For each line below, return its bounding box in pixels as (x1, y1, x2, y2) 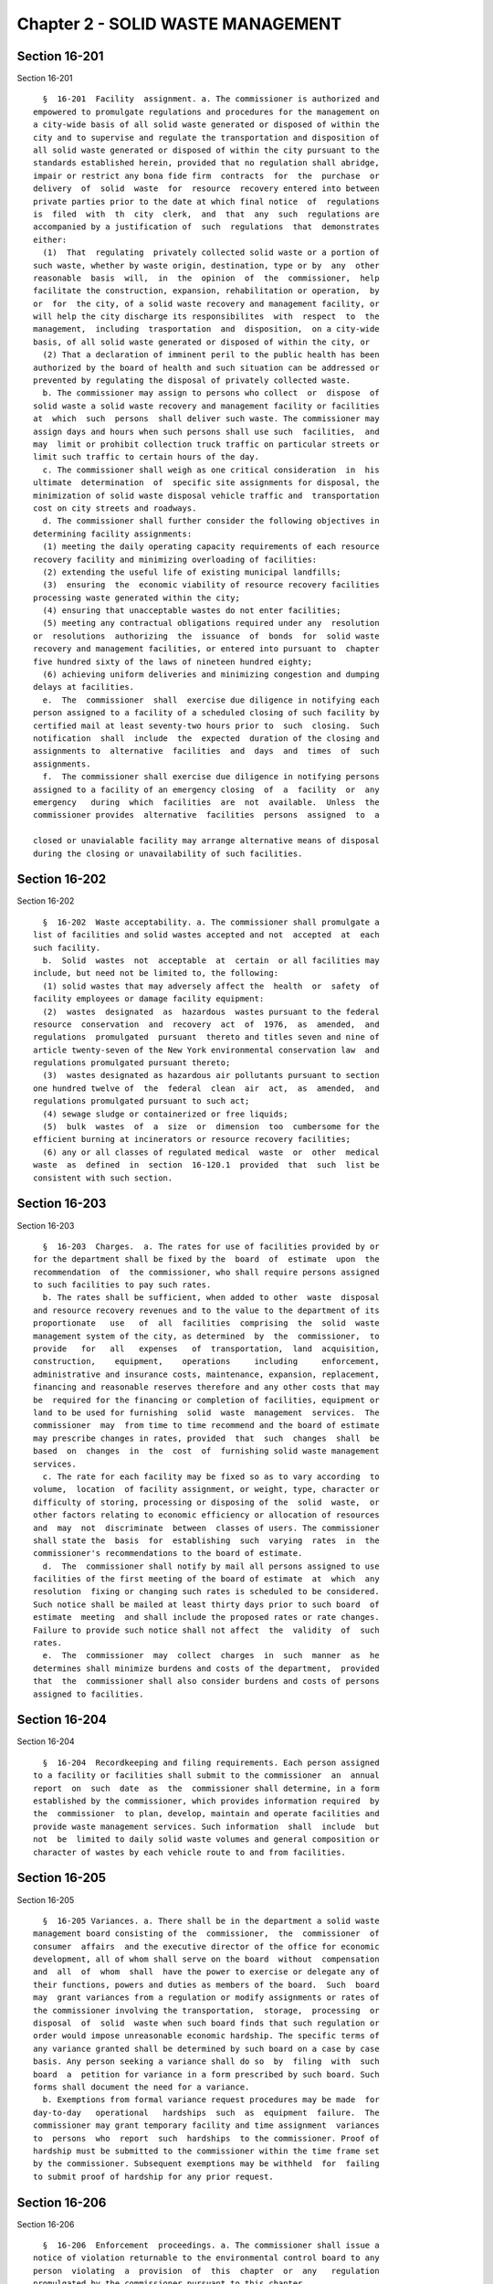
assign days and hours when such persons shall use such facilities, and (33, 426, 380, 437)
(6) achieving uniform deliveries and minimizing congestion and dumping (42, 670, 380, 680)
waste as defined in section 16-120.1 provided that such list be (33, 1160, 380, 1170)
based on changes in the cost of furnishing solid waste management (33, 1446, 380, 1456)
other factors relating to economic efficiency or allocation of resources (33, 1510, 380, 1520)
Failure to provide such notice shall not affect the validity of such (33, 1624, 380, 1635)
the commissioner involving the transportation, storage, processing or (33, 2005, 380, 2015)
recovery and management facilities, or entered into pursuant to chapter (33, 644, 380, 654)
